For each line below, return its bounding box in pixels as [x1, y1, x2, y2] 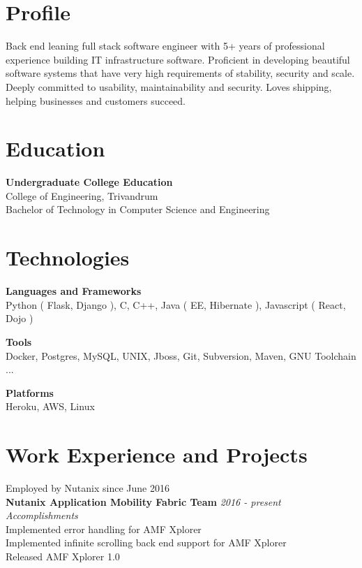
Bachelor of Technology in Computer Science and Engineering [6, 202, 270, 217]
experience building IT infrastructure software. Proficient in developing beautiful [6, 52, 350, 66]
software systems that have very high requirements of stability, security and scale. [6, 66, 355, 80]
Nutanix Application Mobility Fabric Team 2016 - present [6, 494, 281, 509]
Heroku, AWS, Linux [6, 399, 95, 414]
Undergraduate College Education [6, 175, 173, 189]
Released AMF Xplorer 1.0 [6, 548, 120, 563]
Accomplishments [6, 508, 78, 523]
